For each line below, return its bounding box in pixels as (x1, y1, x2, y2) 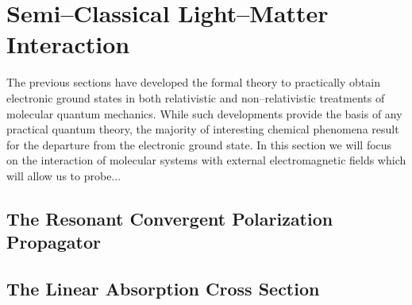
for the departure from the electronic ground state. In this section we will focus (6, 136, 392, 152)
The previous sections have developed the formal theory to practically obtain (6, 74, 380, 91)
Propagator (6, 230, 101, 254)
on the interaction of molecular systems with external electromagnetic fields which (6, 152, 406, 168)
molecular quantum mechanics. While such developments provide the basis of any (6, 105, 402, 122)
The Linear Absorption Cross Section (6, 276, 320, 301)
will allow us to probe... (6, 167, 121, 183)
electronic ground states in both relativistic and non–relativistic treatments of (6, 89, 385, 106)
